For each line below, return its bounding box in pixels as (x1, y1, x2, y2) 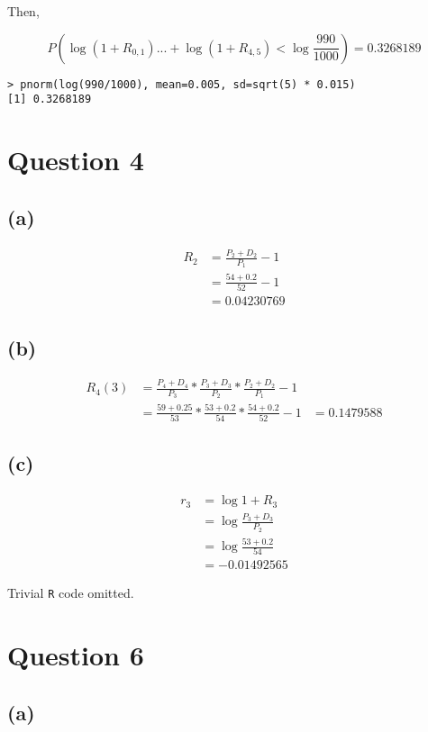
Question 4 (7, 141, 144, 178)
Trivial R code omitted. (7, 583, 134, 602)
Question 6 (7, 637, 144, 673)
